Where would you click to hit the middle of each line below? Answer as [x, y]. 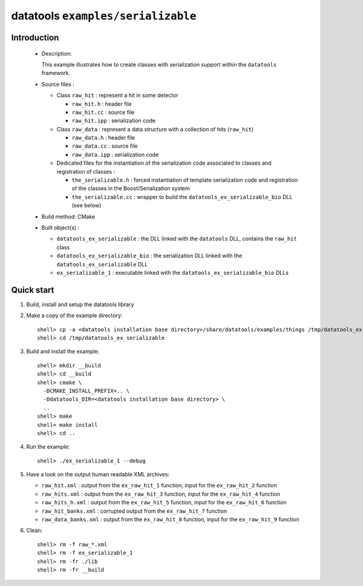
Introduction [35, 37]
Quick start [33, 290]
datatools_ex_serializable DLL [102, 264]
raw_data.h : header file [103, 138]
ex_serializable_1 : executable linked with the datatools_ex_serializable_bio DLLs [172, 272]
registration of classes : [86, 171]
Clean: [34, 530]
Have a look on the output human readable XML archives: [98, 475]
